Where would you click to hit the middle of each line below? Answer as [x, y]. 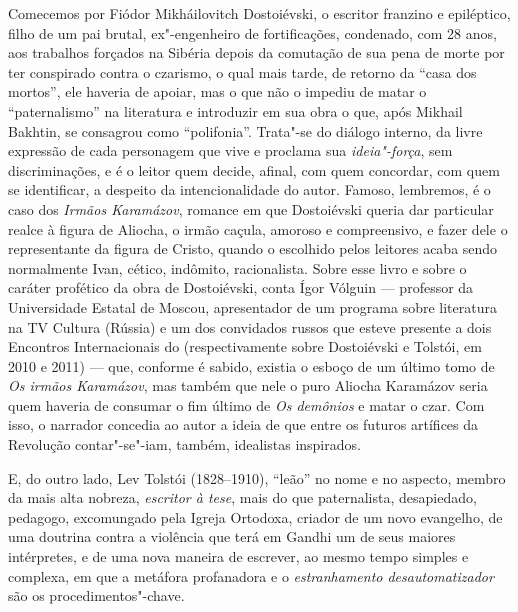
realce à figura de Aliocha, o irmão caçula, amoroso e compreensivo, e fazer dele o [258, 228]
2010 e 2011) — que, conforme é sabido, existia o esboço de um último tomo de [251, 365]
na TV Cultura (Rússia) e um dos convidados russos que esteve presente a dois [250, 326]
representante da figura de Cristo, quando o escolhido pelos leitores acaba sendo [253, 248]
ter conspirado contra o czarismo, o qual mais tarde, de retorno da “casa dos [242, 71]
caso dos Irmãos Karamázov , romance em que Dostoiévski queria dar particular [251, 208]
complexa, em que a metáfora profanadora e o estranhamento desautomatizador [251, 575]
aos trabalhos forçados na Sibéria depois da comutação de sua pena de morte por [256, 52]
